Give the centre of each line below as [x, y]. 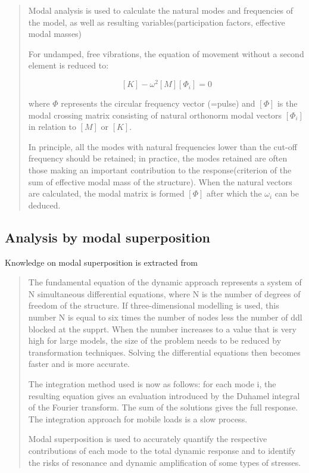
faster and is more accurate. [79, 364]
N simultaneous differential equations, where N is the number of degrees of [164, 293]
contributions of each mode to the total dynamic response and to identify [162, 450]
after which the [234, 193]
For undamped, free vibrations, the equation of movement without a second [166, 53]
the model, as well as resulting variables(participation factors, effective [157, 22]
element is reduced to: [68, 65]
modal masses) [55, 34]
